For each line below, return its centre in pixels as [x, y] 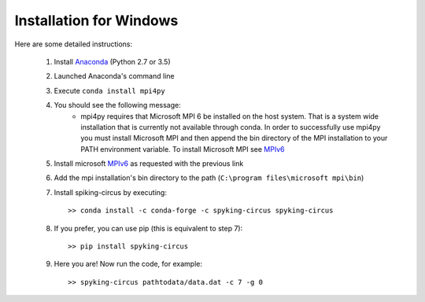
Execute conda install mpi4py [109, 90]
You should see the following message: [117, 105]
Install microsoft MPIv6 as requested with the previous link [149, 164]
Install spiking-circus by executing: [110, 192]
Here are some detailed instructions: [74, 44]
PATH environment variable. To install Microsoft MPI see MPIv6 [183, 149]
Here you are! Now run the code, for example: [128, 264]
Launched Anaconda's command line [114, 76]
